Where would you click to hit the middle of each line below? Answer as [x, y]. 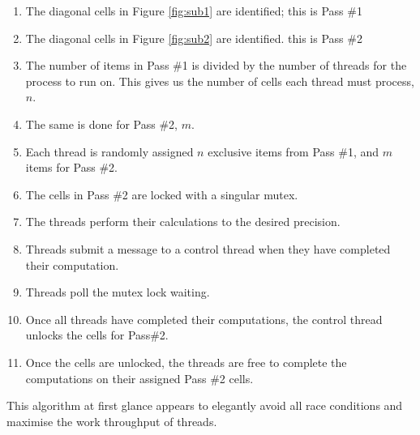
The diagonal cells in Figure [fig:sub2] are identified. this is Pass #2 [194, 38]
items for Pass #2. [72, 167]
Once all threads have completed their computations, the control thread [204, 319]
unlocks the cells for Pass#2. [97, 335]
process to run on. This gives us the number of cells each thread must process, [220, 81]
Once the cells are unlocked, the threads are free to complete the [186, 362]
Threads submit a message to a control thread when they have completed [208, 248]
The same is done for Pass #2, [101, 124]
